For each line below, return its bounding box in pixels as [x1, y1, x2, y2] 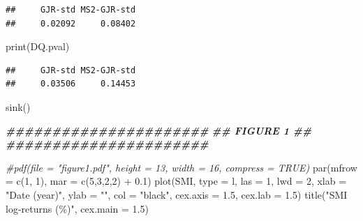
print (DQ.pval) [6, 39, 70, 54]
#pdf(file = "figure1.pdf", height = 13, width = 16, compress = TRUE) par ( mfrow [6, 160, 357, 174]
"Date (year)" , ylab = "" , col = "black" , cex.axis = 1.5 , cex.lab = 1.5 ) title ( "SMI [6, 187, 348, 201]
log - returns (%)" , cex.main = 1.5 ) [6, 201, 149, 215]
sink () [6, 99, 31, 114]
